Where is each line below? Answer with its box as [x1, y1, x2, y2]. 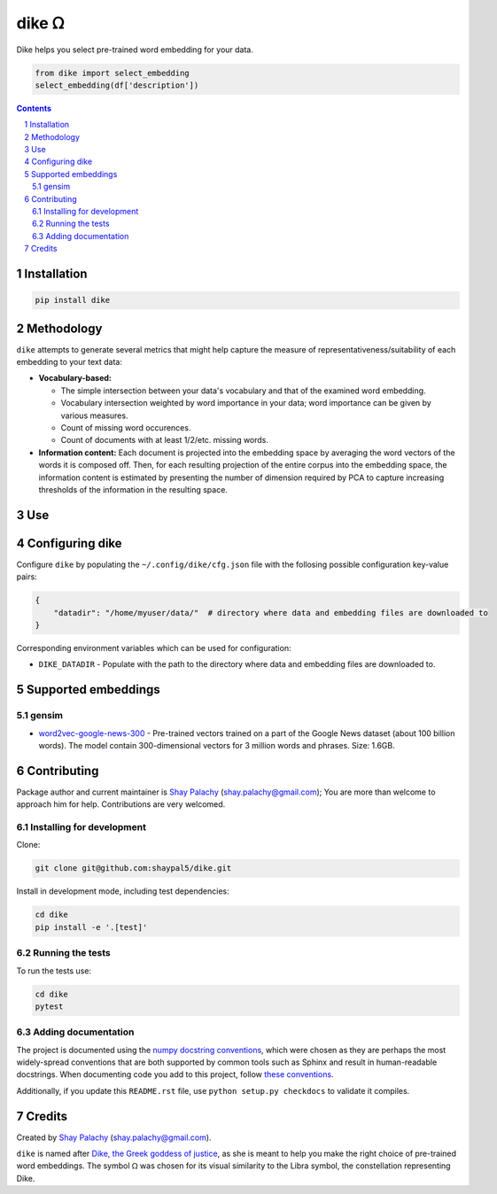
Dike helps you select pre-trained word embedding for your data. [16, 44, 254, 55]
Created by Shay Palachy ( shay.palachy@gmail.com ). [16, 1132, 212, 1143]
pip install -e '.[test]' [35, 922, 148, 932]
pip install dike [35, 295, 111, 306]
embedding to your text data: [16, 357, 123, 368]
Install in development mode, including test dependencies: [16, 886, 229, 896]
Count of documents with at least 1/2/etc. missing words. [60, 435, 269, 446]
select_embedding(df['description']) [35, 80, 199, 90]
